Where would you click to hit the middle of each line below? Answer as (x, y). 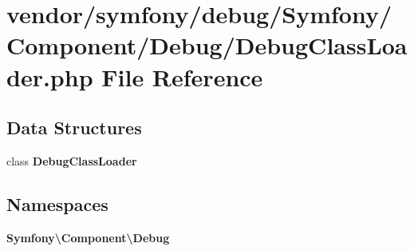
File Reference (182, 76)
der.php (50, 76)
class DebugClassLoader (72, 160)
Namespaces (57, 203)
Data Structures (74, 127)
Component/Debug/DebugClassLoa (207, 45)
